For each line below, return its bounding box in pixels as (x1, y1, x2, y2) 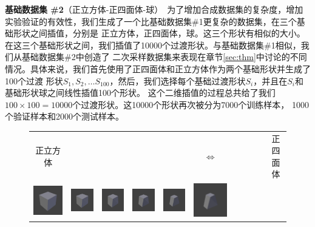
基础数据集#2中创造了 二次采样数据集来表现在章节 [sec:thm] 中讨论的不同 (21, 50, 307, 63)
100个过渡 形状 (5, 74, 63, 87)
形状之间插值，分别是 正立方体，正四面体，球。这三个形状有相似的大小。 (13, 27, 305, 39)
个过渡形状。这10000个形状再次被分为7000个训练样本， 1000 (72, 98, 309, 110)
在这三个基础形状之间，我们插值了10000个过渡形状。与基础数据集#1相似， (5, 38, 301, 51)
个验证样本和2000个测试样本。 (5, 110, 124, 123)
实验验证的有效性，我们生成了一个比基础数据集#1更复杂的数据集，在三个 (5, 15, 297, 27)
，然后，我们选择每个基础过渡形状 (109, 74, 246, 87)
